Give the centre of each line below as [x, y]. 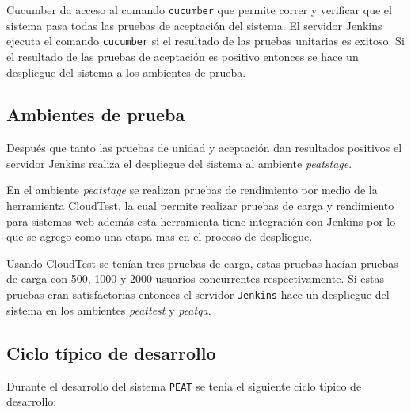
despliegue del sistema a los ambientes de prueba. [126, 72]
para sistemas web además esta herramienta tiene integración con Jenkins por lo [201, 221]
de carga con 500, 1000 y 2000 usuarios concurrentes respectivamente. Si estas [195, 278]
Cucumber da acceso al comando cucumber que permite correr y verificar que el [199, 10]
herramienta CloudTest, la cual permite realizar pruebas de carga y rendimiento [200, 206]
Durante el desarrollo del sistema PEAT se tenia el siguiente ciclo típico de [184, 385]
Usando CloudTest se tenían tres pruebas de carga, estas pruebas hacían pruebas [202, 263]
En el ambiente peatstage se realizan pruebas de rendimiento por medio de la [192, 190]
